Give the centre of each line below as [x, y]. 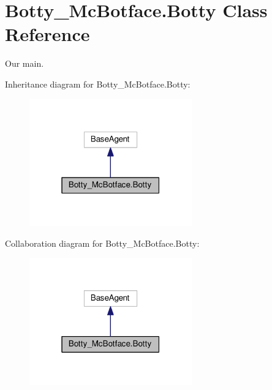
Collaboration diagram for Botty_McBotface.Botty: [102, 243]
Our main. [25, 63]
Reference [47, 34]
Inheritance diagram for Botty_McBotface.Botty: [98, 84]
